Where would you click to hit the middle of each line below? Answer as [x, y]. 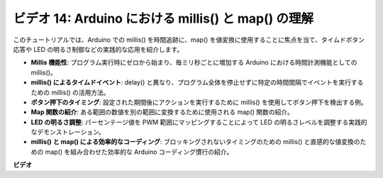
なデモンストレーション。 [68, 132]
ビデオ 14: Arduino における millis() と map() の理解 [163, 18]
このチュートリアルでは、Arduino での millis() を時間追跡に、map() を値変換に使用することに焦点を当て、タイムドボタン [189, 40]
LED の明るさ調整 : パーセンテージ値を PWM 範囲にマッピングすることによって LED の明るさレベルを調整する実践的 [199, 122]
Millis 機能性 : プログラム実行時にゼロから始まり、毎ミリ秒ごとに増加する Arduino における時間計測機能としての [194, 62]
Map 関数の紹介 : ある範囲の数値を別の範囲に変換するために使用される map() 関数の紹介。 [162, 112]
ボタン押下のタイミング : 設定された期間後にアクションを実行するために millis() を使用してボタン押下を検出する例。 [199, 102]
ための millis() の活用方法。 [70, 92]
